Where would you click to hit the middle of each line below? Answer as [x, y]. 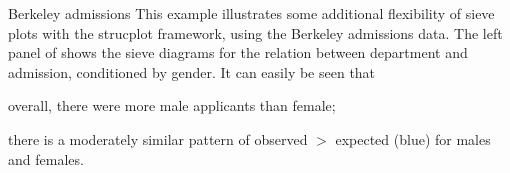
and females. [46, 158]
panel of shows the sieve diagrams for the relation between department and [238, 52]
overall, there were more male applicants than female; [172, 105]
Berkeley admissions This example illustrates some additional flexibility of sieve [251, 13]
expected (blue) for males [413, 138]
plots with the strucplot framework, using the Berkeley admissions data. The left [255, 32]
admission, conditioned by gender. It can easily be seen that [192, 71]
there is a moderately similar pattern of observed [158, 138]
